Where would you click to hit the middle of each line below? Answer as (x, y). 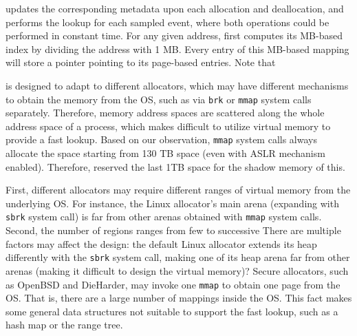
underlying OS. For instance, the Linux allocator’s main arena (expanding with (172, 203)
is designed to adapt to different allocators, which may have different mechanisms (177, 85)
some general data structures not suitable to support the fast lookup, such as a (172, 311)
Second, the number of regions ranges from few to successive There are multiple (173, 230)
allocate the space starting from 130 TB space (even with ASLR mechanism (165, 153)
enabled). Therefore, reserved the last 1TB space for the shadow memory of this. (175, 166)
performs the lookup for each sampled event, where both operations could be (167, 22)
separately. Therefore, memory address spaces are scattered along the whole (165, 113)
